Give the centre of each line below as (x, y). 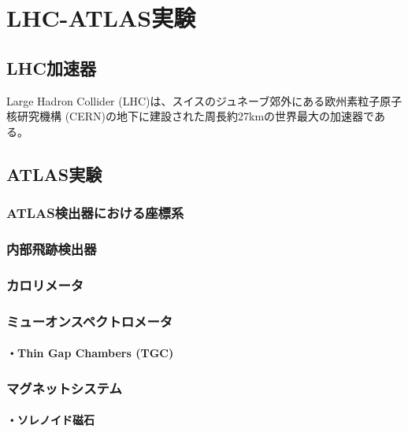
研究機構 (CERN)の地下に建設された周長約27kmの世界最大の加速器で (195, 116)
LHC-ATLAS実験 (101, 18)
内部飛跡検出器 (52, 248)
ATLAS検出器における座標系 (95, 213)
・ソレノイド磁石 (50, 420)
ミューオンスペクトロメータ (90, 321)
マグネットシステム (64, 388)
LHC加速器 (51, 67)
